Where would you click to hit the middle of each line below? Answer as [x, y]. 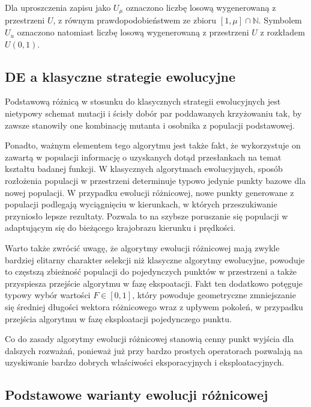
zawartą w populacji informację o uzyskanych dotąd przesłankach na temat [143, 157]
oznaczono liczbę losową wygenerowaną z [201, 7]
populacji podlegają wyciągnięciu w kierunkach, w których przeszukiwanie [141, 204]
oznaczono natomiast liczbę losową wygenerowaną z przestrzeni [133, 32]
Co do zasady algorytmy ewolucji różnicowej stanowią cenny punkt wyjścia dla [149, 339]
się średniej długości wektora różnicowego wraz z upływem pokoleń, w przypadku [154, 306]
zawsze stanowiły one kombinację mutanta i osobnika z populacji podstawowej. [150, 125]
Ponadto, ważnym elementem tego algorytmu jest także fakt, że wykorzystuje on [153, 145]
